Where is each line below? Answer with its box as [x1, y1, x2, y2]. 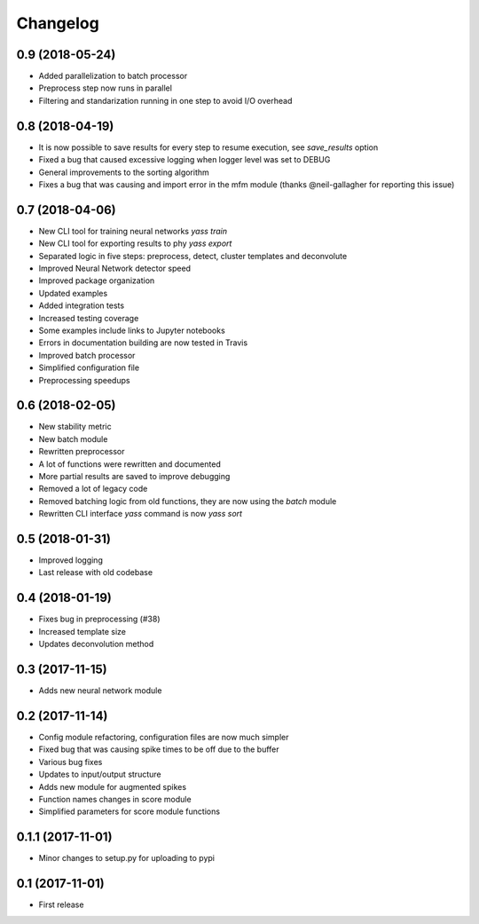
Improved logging [38, 555, 104, 565]
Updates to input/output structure [38, 769, 161, 780]
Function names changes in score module [38, 794, 192, 804]
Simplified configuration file [38, 362, 140, 373]
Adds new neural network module [38, 685, 162, 696]
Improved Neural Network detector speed [38, 263, 191, 273]
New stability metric [38, 422, 112, 432]
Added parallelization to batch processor [38, 71, 188, 82]
